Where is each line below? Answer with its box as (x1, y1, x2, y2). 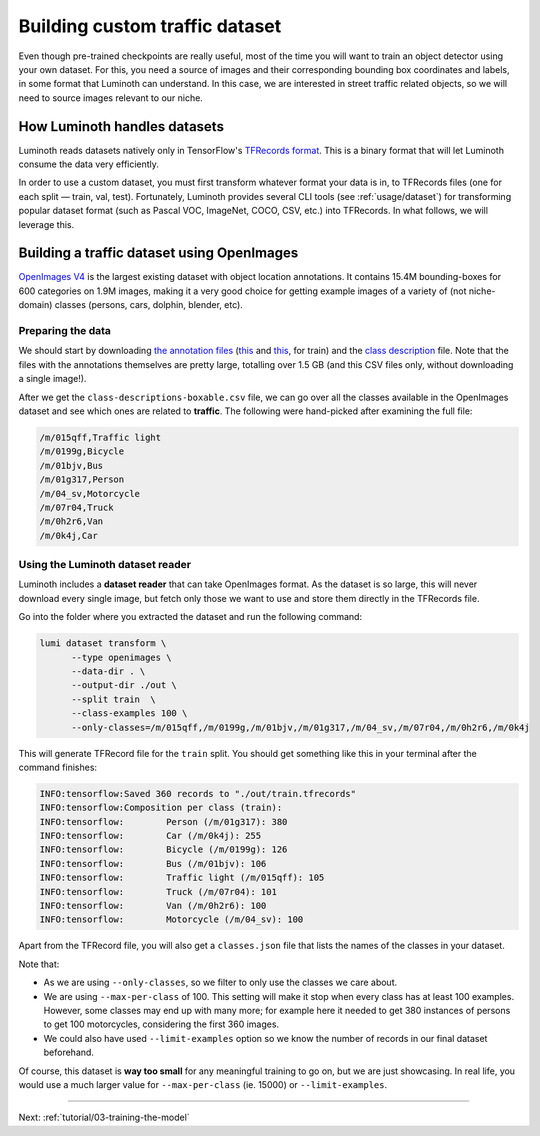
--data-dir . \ (71, 665, 146, 677)
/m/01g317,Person (39, 474, 125, 485)
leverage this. (18, 218, 75, 230)
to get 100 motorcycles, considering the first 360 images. (43, 1018, 280, 1030)
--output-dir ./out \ (71, 680, 177, 691)
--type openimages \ (71, 651, 172, 663)
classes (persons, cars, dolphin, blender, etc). (54, 299, 244, 311)
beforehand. (43, 1046, 95, 1059)
